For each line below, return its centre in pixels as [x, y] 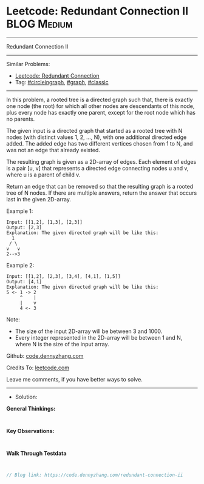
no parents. [21, 119]
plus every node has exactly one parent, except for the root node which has [101, 112]
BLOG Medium [39, 24]
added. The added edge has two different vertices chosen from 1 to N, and [100, 143]
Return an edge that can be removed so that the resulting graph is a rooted [100, 186]
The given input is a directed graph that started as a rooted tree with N [94, 130]
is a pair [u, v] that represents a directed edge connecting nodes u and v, [97, 168]
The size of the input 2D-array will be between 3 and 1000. [89, 331]
